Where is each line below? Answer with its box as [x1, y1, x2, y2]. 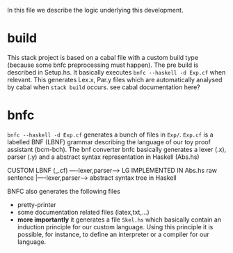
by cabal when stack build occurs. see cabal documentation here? [7, 83, 200, 91]
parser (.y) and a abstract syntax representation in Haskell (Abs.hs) [7, 153, 200, 161]
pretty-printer [17, 200, 57, 208]
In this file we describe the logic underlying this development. [7, 6, 184, 14]
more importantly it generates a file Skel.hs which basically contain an [17, 215, 221, 224]
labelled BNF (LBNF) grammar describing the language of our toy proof [7, 137, 211, 146]
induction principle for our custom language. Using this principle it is [17, 222, 214, 231]
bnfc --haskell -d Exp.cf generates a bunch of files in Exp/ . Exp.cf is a [7, 130, 214, 139]
